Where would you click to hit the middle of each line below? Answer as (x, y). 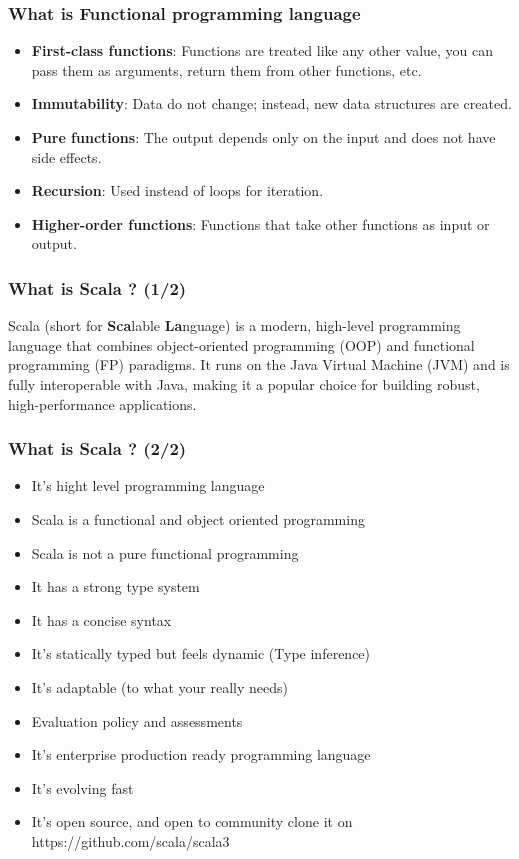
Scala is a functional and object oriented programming (198, 518)
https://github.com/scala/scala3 (130, 840)
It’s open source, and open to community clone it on (192, 821)
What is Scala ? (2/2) (97, 448)
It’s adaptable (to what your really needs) (159, 686)
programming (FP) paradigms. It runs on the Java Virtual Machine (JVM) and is (259, 364)
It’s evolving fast (82, 787)
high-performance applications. (102, 403)
